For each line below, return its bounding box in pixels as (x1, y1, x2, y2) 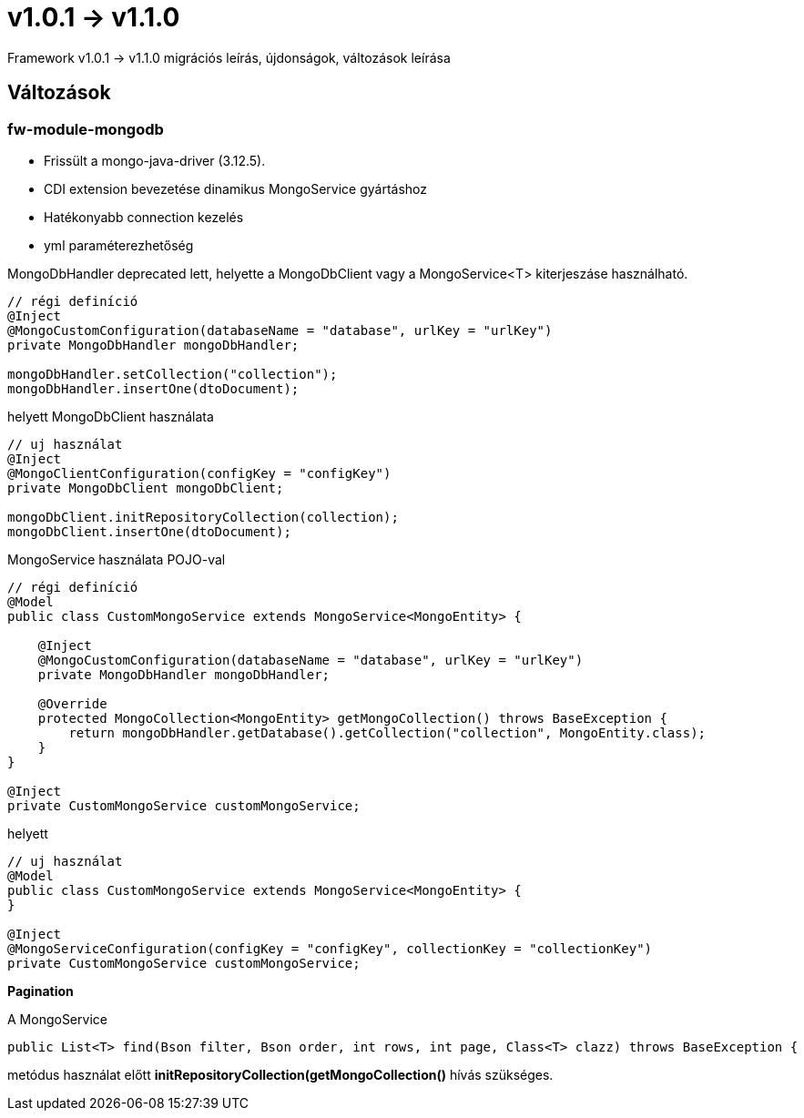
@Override (37, 696, 107, 711)
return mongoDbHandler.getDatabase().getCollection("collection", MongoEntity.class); (68, 725, 707, 740)
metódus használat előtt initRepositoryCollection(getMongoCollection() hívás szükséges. (7, 1066, 554, 1082)
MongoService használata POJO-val (7, 551, 226, 567)
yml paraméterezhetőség (44, 237, 194, 253)
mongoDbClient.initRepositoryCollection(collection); (7, 509, 399, 524)
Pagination (7, 982, 74, 999)
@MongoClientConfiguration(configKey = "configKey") (7, 465, 392, 481)
